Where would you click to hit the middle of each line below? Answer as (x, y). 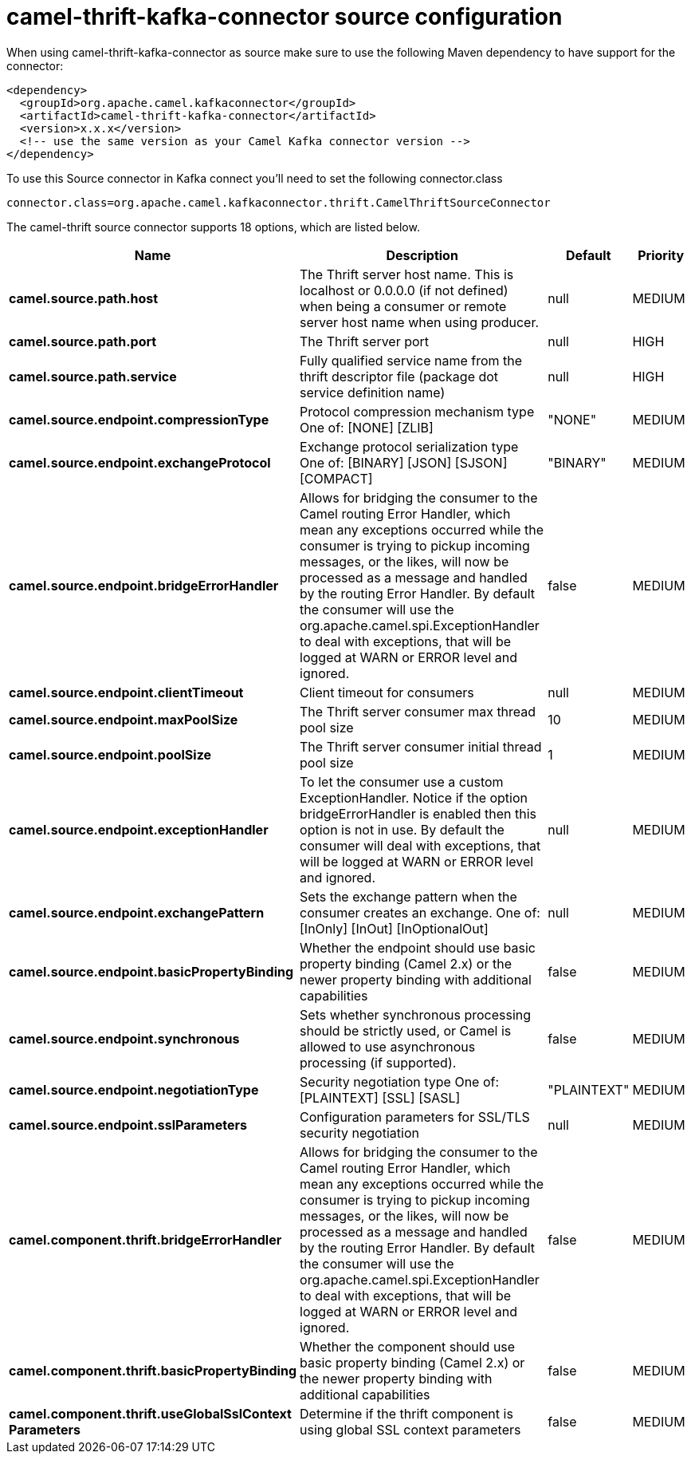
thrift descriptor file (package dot (399, 376)
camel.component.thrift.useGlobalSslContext (150, 1413)
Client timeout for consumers (387, 692)
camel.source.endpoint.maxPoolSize (124, 719)
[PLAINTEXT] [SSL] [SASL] (380, 1097)
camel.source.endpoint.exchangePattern (137, 912)
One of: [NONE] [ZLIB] (367, 427)
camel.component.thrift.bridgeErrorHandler (145, 1239)
